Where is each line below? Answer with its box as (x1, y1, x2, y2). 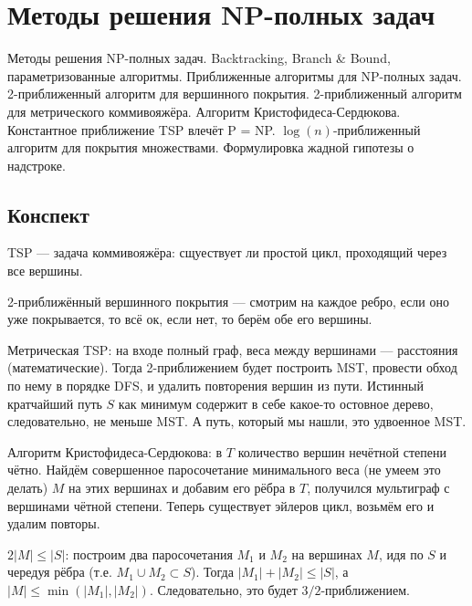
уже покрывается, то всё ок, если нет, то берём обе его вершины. (7, 309, 372, 329)
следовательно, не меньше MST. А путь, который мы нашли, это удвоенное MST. (7, 412, 467, 431)
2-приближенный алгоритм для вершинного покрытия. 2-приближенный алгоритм (7, 84, 462, 103)
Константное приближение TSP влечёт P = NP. (7, 120, 276, 139)
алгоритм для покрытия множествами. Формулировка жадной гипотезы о (7, 138, 414, 157)
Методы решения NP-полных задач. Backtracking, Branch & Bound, (7, 48, 391, 68)
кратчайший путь (7, 393, 102, 413)
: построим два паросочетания (65, 544, 233, 563)
